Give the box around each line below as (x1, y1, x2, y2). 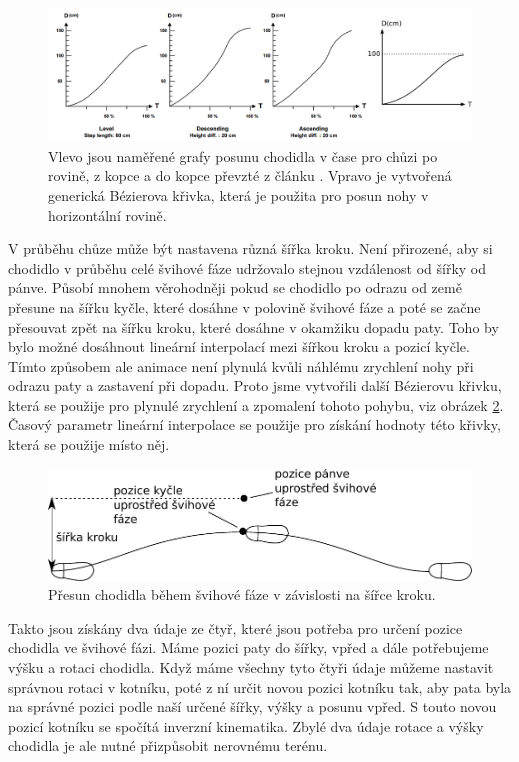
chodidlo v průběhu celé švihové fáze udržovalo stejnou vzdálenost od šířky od (8, 257, 486, 278)
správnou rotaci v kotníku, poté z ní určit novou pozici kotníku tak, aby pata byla (8, 676, 512, 697)
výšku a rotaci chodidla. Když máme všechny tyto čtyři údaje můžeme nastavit (8, 657, 494, 678)
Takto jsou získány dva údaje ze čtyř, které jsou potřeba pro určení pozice (8, 617, 463, 638)
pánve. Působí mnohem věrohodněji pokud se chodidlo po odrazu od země (8, 277, 462, 298)
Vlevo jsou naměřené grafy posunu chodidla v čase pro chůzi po (48, 145, 438, 166)
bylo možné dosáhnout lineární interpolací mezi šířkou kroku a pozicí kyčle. (8, 336, 470, 357)
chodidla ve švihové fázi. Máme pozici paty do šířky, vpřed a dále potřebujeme (8, 637, 489, 658)
